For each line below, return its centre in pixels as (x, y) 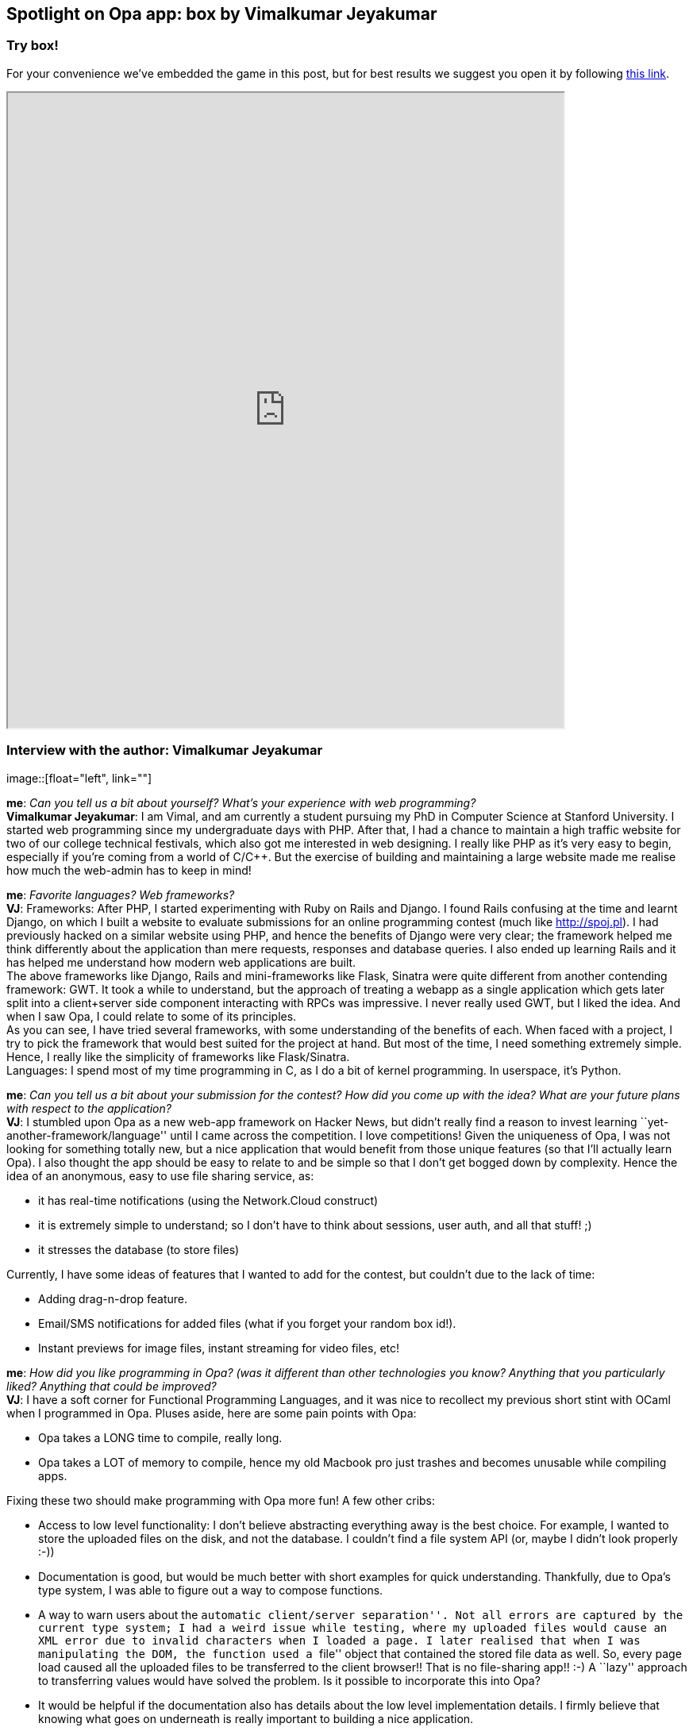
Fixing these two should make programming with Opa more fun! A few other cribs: (221, 1500)
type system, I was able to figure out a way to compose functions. (211, 1590)
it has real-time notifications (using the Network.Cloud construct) (208, 1200)
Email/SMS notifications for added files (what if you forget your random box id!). (247, 1323)
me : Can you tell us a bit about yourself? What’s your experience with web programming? (241, 802)
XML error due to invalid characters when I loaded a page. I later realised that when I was (339, 1640)
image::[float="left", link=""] (79, 778)
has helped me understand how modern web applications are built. (181, 962)
